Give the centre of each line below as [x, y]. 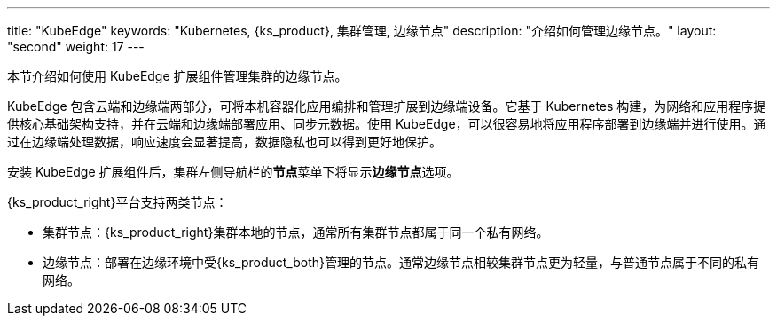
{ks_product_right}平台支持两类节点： [118, 202]
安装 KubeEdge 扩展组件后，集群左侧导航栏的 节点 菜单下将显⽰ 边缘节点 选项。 [233, 172]
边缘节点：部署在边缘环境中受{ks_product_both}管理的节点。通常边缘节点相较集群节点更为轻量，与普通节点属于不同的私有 [401, 262]
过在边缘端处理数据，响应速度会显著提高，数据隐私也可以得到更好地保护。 [224, 142]
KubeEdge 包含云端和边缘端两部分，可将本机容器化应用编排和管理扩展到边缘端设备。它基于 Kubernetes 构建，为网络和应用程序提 [387, 106]
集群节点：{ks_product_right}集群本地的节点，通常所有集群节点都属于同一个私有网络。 [296, 232]
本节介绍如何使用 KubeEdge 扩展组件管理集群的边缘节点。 [177, 76]
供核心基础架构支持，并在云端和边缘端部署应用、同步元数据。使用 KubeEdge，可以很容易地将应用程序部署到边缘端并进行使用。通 [387, 124]
